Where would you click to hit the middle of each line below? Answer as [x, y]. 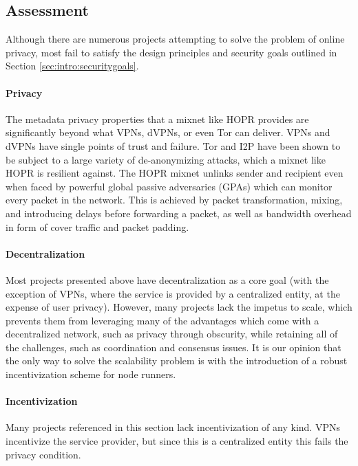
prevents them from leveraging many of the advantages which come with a [162, 320]
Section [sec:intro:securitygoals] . [72, 66]
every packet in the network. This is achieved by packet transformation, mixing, [174, 200]
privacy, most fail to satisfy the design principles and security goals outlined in [171, 52]
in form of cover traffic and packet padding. [97, 226]
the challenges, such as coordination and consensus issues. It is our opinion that [173, 347]
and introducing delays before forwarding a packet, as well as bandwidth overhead [179, 213]
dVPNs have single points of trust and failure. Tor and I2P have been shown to [173, 145]
